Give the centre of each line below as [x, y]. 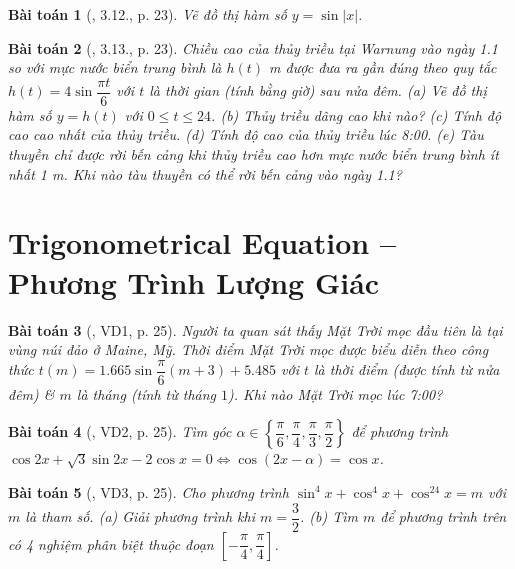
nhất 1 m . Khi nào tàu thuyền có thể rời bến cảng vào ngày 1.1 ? [205, 173]
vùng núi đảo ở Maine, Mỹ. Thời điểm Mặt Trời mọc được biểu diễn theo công [248, 349]
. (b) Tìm [328, 516]
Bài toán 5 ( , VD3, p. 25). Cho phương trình [148, 491]
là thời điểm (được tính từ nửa [407, 369]
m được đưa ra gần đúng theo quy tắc [383, 67]
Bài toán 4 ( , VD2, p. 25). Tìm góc [120, 431]
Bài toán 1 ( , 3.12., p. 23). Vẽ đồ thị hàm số [147, 14]
